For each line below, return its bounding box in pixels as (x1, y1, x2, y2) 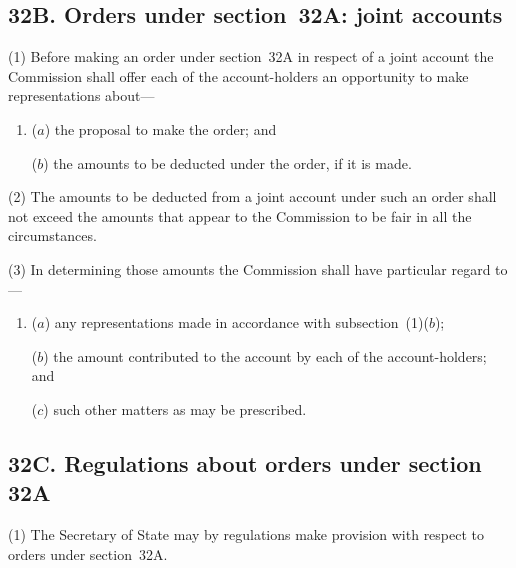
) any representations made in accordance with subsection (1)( (44, 312, 429, 333)
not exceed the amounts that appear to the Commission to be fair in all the (8, 205, 472, 226)
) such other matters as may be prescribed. (43, 398, 307, 419)
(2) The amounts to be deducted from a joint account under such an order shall (8, 186, 497, 207)
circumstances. (8, 225, 97, 246)
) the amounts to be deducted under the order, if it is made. (43, 152, 412, 173)
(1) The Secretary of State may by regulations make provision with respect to (8, 524, 485, 545)
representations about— (8, 85, 155, 106)
